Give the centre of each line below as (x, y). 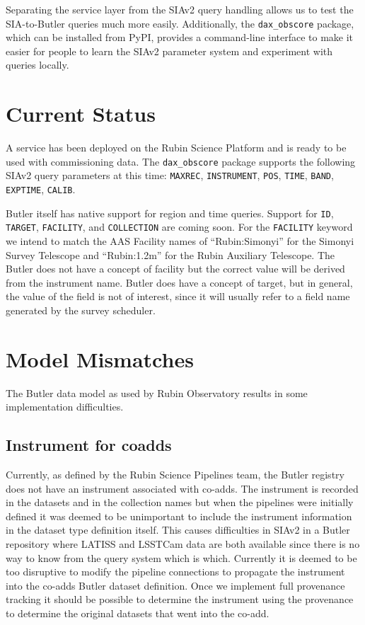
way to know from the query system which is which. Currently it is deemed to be (181, 557)
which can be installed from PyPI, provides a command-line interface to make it (180, 37)
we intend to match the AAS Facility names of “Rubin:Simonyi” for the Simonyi (180, 241)
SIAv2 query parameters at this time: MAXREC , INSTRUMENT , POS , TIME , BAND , (170, 175)
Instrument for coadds (89, 445)
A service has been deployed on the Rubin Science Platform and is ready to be (176, 148)
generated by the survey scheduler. (81, 310)
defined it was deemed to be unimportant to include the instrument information (179, 516)
